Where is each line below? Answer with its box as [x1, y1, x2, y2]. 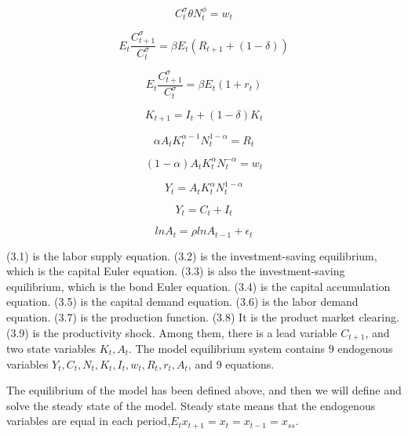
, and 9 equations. [188, 355, 275, 372]
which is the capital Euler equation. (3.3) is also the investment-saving [6, 263, 345, 279]
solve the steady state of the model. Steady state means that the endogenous [6, 397, 376, 413]
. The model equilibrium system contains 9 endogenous [129, 340, 393, 356]
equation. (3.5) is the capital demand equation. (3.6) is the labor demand [6, 293, 359, 310]
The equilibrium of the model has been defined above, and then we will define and [6, 382, 402, 398]
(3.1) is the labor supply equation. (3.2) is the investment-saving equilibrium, [6, 247, 377, 263]
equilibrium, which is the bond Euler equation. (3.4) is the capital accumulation [6, 278, 391, 294]
